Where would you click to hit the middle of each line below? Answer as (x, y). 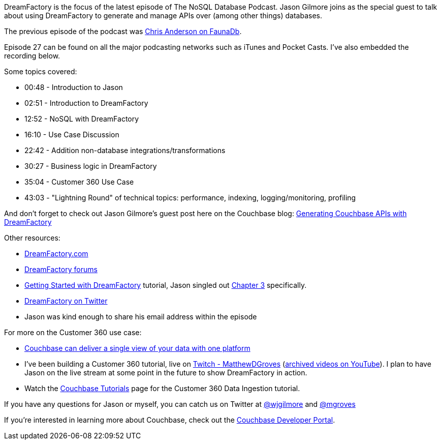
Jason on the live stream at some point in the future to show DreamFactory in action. (166, 373)
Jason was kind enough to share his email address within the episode (141, 317)
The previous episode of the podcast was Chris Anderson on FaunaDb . (123, 31)
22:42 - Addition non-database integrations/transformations (125, 150)
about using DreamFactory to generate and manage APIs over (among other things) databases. (163, 16)
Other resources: (32, 238)
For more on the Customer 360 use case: (73, 332)
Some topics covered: (41, 71)
